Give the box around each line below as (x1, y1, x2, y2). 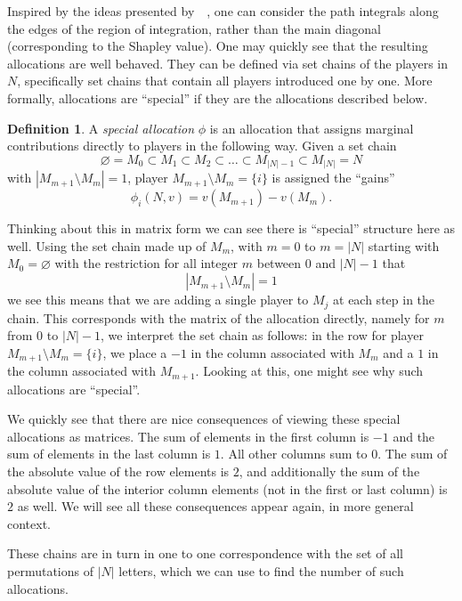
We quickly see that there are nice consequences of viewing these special (7, 410, 401, 428)
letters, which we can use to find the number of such (118, 561, 404, 580)
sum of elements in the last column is (7, 444, 211, 463)
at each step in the (333, 290, 435, 309)
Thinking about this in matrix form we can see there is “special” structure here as (7, 219, 456, 238)
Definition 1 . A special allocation (7, 118, 195, 137)
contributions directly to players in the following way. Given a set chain (7, 136, 397, 155)
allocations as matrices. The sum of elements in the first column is (7, 426, 369, 445)
